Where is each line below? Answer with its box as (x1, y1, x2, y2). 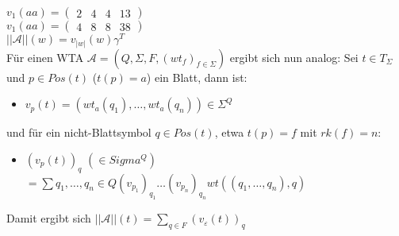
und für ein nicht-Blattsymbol (6, 124, 152, 141)
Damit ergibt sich (6, 210, 91, 226)
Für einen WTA (6, 48, 84, 65)
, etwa (214, 124, 244, 141)
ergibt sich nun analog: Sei (229, 48, 359, 65)
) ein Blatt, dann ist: (146, 68, 247, 85)
